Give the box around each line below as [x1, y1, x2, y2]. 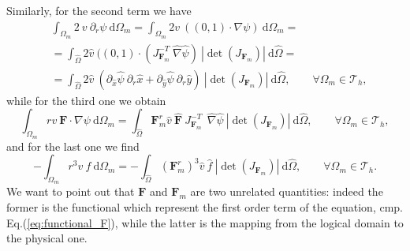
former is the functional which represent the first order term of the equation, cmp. [6, 199, 403, 215]
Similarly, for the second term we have [6, 2, 192, 18]
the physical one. [6, 230, 88, 246]
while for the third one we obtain [6, 92, 166, 108]
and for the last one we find [6, 137, 140, 154]
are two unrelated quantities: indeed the [190, 183, 383, 200]
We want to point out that [6, 183, 135, 200]
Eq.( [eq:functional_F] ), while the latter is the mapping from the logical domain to [6, 214, 404, 230]
